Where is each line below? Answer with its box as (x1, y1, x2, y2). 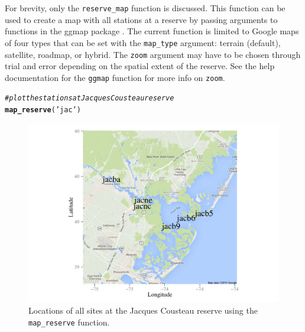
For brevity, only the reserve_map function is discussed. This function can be (5, 2, 285, 14)
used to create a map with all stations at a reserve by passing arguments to (5, 13, 278, 25)
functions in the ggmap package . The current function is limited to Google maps (5, 25, 299, 37)
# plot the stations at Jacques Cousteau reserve (5, 94, 174, 103)
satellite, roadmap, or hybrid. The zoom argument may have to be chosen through (5, 48, 301, 60)
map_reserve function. (28, 315, 110, 328)
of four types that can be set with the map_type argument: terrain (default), (5, 36, 281, 48)
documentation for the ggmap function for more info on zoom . (5, 71, 225, 83)
